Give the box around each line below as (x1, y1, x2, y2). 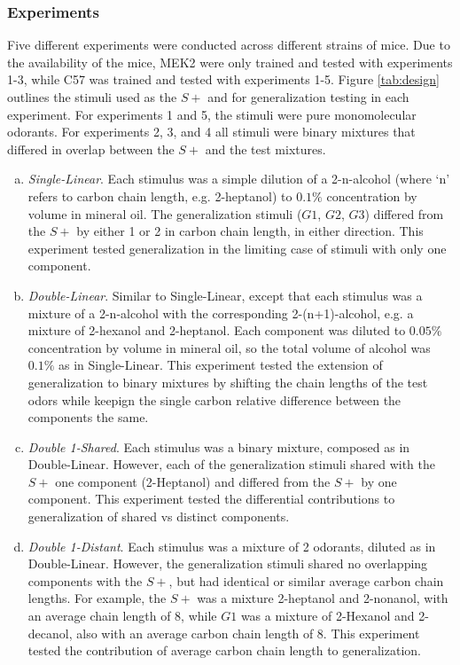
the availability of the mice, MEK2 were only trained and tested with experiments (7, 52, 453, 71)
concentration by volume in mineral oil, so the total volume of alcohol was (27, 338, 431, 356)
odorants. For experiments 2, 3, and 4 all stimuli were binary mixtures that (7, 122, 416, 141)
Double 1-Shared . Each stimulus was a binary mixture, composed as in (27, 437, 410, 456)
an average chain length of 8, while (27, 606, 217, 625)
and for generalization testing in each (207, 88, 409, 106)
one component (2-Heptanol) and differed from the (55, 472, 331, 490)
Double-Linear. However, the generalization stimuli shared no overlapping (27, 554, 428, 573)
